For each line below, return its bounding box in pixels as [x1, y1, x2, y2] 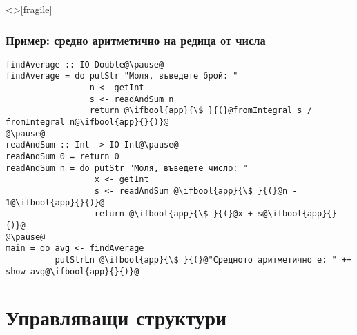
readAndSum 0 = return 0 [6, 152, 119, 162]
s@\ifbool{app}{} [258, 209, 337, 219]
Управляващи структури [6, 303, 227, 332]
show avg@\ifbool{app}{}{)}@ [6, 266, 139, 276]
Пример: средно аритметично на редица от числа [6, 31, 266, 48]
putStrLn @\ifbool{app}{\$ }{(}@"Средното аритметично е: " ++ [55, 254, 352, 265]
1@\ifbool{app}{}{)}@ [6, 197, 105, 207]
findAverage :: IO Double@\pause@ [6, 59, 164, 70]
